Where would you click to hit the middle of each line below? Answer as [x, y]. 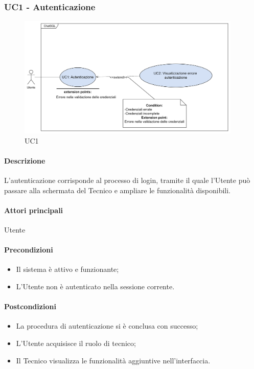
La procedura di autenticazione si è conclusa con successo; [107, 326]
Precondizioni [29, 250]
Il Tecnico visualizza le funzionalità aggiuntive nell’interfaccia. [113, 360]
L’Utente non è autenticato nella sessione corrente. [95, 286]
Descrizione [25, 160]
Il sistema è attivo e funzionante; [67, 269]
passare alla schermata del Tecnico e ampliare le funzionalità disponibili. [117, 190]
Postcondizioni [30, 306]
